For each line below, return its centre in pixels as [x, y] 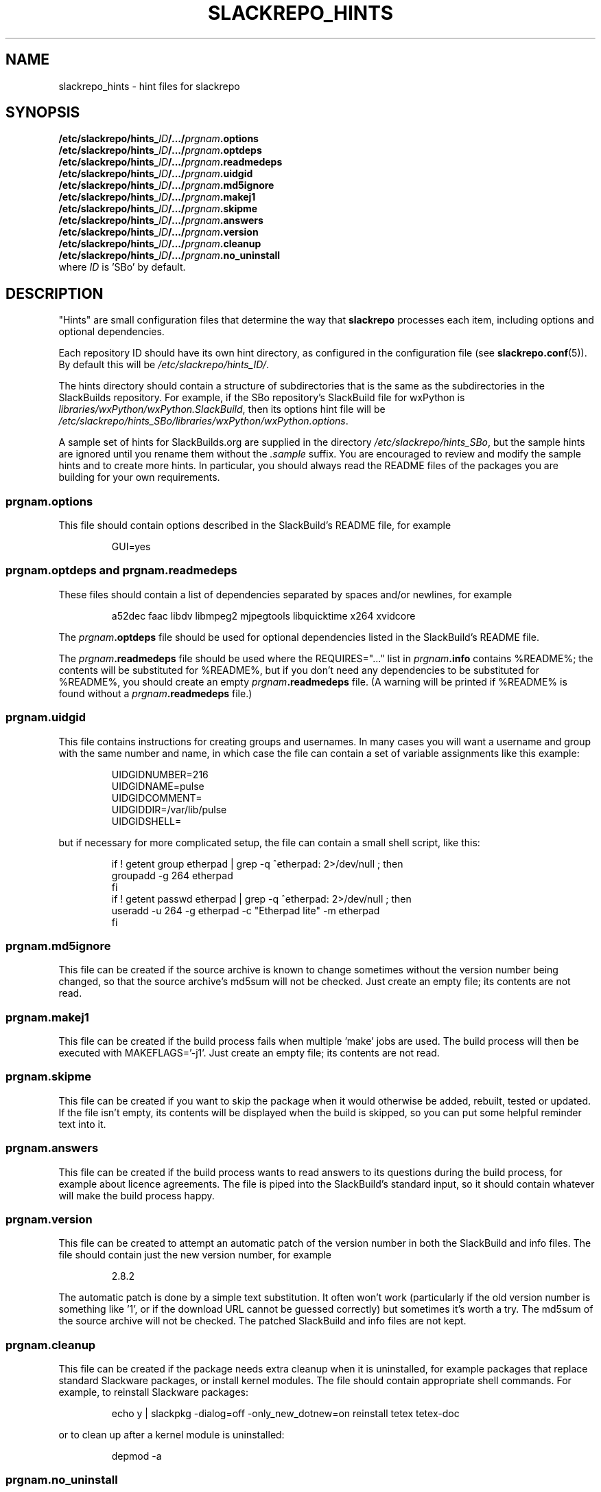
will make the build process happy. [137, 1195]
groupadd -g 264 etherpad [172, 875]
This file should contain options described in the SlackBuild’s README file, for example [255, 525]
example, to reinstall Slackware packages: [154, 1392]
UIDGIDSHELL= [146, 821]
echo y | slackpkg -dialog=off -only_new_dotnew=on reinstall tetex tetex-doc [285, 1414]
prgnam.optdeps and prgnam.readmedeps [121, 570]
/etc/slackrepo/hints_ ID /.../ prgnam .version [158, 232]
